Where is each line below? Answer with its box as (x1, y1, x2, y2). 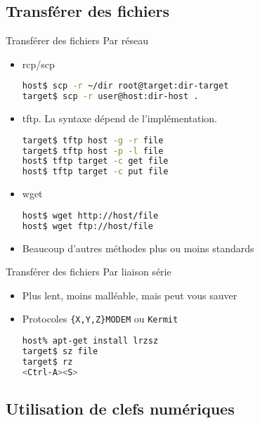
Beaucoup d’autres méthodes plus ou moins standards (22, 240, 254, 255)
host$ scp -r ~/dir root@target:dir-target (22, 81, 229, 91)
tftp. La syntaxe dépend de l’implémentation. (22, 111, 217, 126)
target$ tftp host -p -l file (22, 145, 164, 156)
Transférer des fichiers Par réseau (6, 33, 148, 48)
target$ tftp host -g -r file (22, 135, 164, 145)
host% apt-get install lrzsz (22, 336, 159, 346)
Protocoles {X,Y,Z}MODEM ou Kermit (22, 311, 178, 326)
